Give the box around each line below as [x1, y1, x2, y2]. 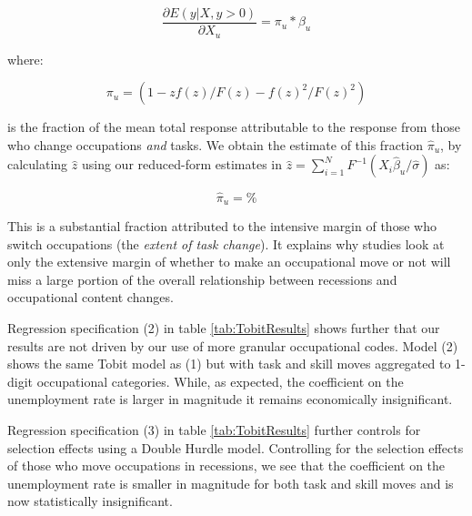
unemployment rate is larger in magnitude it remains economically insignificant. [7, 390, 453, 409]
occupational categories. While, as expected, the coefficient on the [36, 371, 404, 390]
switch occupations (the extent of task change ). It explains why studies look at [7, 234, 445, 253]
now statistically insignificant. [7, 491, 173, 511]
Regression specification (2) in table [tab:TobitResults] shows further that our [7, 318, 440, 337]
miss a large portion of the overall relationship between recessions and [7, 269, 397, 288]
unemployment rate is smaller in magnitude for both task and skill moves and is [7, 473, 454, 492]
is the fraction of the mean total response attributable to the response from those [7, 117, 461, 137]
